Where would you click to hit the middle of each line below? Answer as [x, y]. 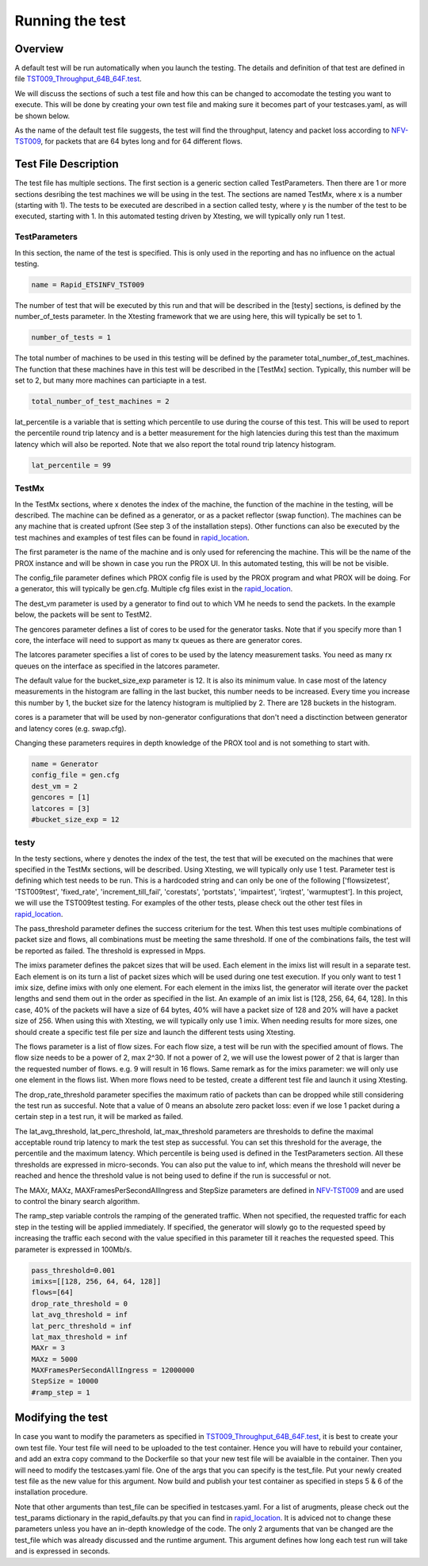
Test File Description [67, 164]
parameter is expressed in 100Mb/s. [73, 1249]
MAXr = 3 [48, 1348]
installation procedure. [52, 1492]
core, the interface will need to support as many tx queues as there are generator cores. [159, 640]
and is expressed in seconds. [62, 1551]
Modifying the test [61, 1418]
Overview [39, 49]
